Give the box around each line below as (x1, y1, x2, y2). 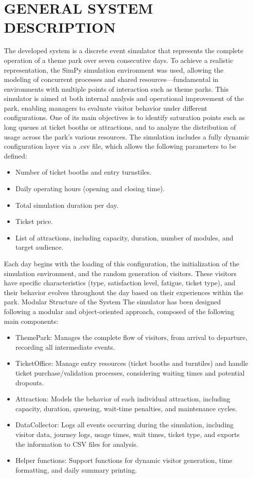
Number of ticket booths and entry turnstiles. (15, 167, 152, 177)
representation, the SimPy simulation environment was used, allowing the (4, 64, 224, 75)
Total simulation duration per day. (15, 199, 118, 210)
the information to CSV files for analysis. (15, 438, 138, 449)
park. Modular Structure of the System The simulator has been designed (4, 297, 221, 307)
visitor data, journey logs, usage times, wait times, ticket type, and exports (15, 429, 240, 439)
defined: (4, 150, 27, 160)
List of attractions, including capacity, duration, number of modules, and (15, 232, 234, 242)
